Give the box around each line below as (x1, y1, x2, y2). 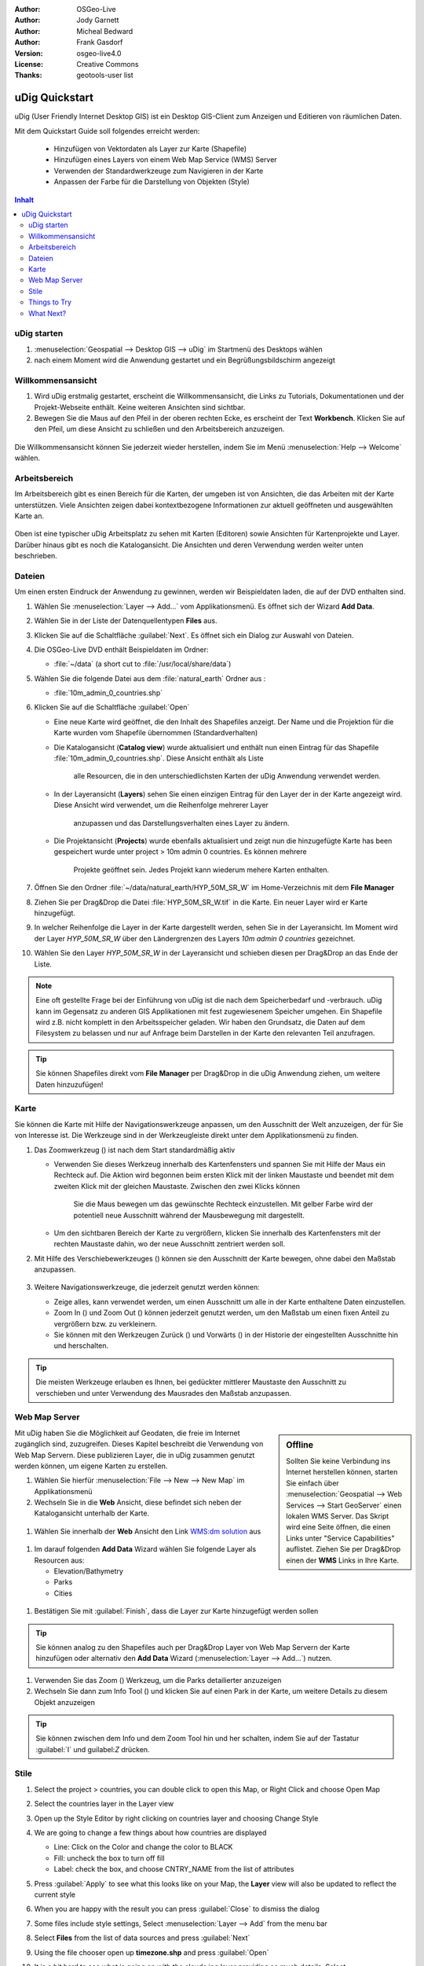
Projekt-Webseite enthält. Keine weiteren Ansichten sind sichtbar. (34, 402, 246, 412)
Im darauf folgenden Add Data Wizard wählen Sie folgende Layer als (34, 1544, 257, 1554)
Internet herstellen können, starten (286, 1467, 398, 1477)
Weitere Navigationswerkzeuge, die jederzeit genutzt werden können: (34, 1283, 261, 1292)
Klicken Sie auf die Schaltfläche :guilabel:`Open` (34, 702, 190, 712)
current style (34, 1890, 76, 1899)
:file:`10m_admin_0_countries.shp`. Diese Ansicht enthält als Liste (53, 753, 265, 763)
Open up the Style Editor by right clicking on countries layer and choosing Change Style (34, 1813, 319, 1823)
